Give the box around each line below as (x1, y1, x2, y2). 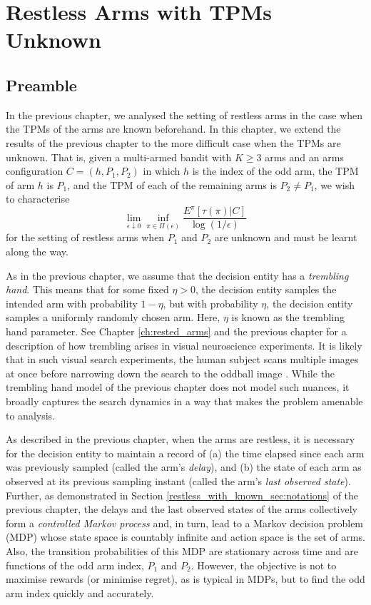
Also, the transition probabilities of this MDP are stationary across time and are (6, 543, 358, 558)
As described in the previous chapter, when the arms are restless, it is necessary (6, 432, 355, 447)
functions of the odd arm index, (6, 557, 144, 572)
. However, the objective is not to (190, 557, 337, 572)
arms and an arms (265, 149, 344, 164)
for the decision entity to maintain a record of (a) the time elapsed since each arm (6, 445, 365, 460)
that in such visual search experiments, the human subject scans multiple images (6, 352, 359, 367)
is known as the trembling (231, 310, 345, 325)
